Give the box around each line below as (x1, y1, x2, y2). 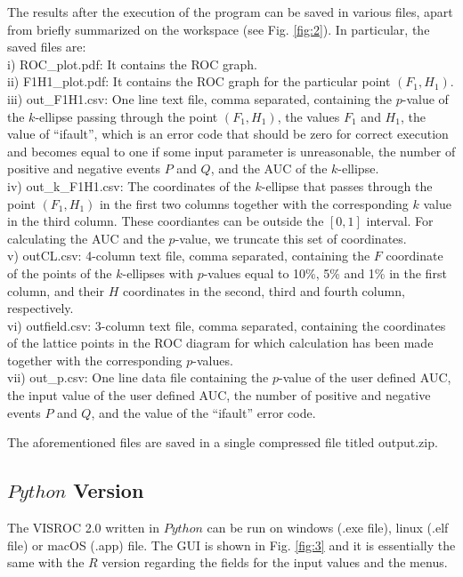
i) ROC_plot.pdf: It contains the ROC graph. (7, 54, 257, 73)
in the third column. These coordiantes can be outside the (7, 212, 324, 230)
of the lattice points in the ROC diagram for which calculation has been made (7, 333, 434, 352)
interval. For (366, 212, 434, 230)
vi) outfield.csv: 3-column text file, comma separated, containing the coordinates (7, 316, 446, 334)
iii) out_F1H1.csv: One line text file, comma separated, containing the (7, 89, 393, 108)
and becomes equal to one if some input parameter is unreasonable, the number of (7, 141, 456, 160)
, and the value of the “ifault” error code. (91, 403, 316, 421)
